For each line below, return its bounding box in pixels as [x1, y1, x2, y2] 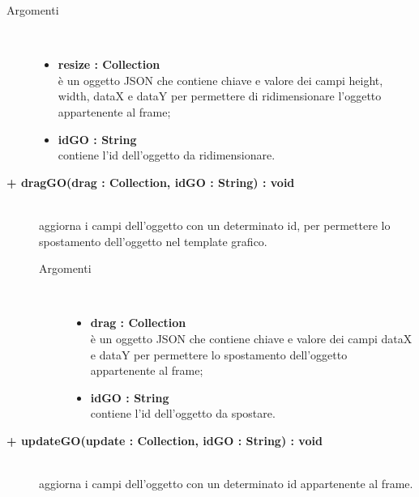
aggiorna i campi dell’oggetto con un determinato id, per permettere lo [39, 216, 391, 233]
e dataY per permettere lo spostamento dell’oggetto [90, 346, 348, 363]
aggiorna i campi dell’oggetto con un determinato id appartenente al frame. [39, 475, 413, 492]
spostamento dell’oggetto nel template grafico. [39, 232, 267, 249]
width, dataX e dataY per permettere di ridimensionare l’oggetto [58, 87, 382, 104]
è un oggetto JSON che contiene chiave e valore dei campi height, [58, 71, 383, 88]
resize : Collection [58, 56, 160, 73]
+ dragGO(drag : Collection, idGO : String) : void [6, 173, 295, 190]
